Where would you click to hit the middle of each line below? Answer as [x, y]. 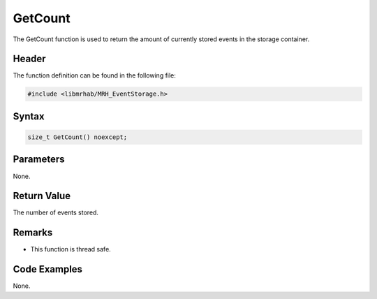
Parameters [39, 160]
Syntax [29, 116]
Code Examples [48, 269]
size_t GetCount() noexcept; [77, 137]
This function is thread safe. [71, 249]
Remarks [33, 233]
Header [29, 59]
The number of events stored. [56, 212]
